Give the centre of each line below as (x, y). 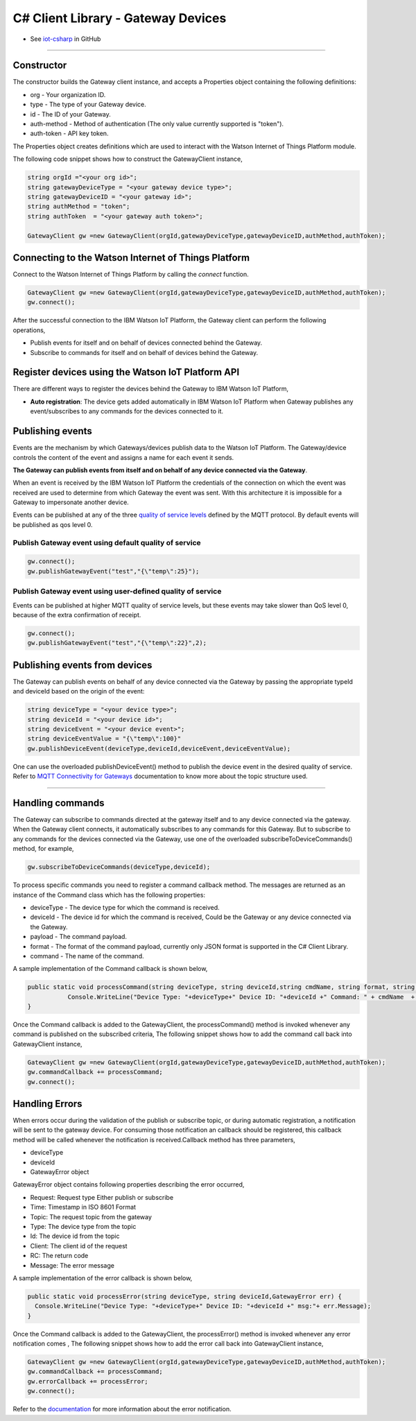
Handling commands (59, 803)
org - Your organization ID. (68, 94)
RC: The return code (59, 1256)
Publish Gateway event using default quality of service (107, 542)
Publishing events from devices (83, 665)
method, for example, (43, 849)
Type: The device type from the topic (83, 1226)
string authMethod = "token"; (79, 207)
